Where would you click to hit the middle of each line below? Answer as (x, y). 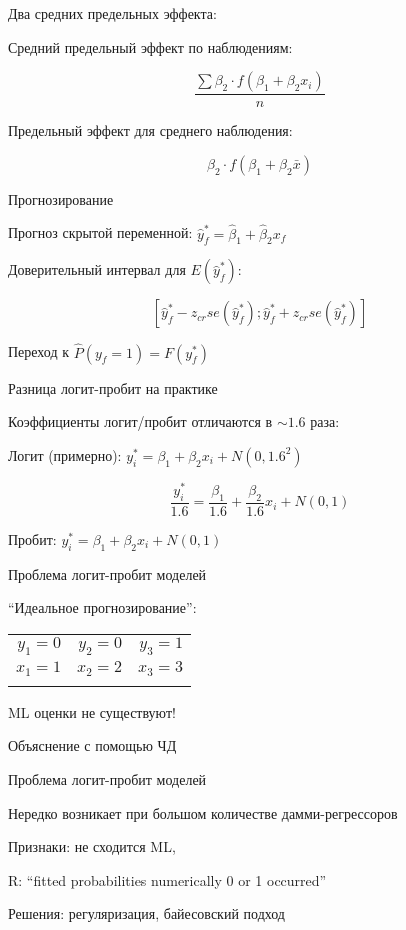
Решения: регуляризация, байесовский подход (146, 913)
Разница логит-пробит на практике (113, 387)
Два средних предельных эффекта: (112, 13)
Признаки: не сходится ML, (92, 846)
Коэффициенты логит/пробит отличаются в (140, 421)
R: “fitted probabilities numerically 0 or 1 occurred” (167, 879)
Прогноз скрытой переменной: (100, 232)
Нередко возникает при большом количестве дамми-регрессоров (203, 812)
